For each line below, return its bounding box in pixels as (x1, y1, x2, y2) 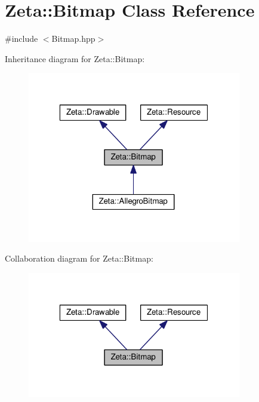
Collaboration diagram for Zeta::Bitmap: (5, 252, 153, 265)
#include (5, 32, 38, 45)
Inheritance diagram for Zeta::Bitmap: (5, 52, 145, 65)
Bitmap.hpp (51, 32, 95, 45)
